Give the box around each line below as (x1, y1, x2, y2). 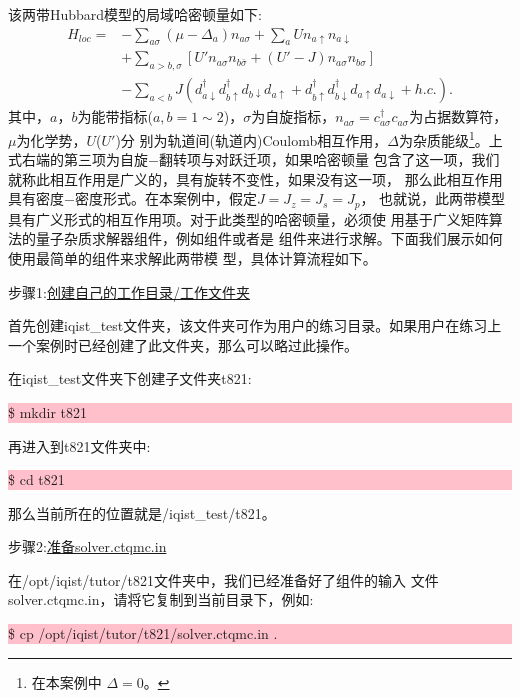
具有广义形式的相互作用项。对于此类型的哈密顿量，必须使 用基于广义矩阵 (8, 208, 489, 229)
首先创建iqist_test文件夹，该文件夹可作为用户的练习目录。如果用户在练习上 (8, 315, 502, 336)
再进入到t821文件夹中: (8, 435, 151, 456)
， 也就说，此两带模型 (360, 188, 506, 209)
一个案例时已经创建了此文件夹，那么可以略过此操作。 (8, 334, 358, 355)
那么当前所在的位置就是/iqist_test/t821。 (8, 502, 276, 523)
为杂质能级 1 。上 (398, 126, 503, 150)
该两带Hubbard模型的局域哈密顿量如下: (8, 4, 263, 24)
